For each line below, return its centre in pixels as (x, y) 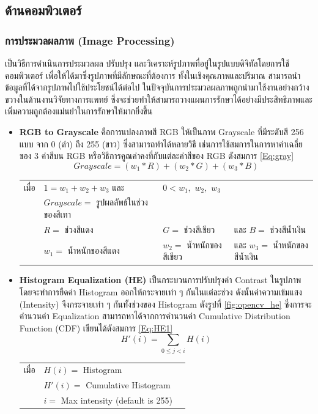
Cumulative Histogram (128, 385)
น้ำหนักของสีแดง (94, 250)
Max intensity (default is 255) (116, 400)
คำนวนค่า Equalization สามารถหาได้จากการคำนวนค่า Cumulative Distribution (155, 316)
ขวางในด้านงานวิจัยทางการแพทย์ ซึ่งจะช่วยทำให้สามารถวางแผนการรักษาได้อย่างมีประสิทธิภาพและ (159, 99)
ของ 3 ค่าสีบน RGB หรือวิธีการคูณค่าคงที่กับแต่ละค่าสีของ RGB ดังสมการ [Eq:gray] (157, 156)
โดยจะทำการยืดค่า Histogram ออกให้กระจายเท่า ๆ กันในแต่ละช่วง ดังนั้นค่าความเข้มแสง (161, 291)
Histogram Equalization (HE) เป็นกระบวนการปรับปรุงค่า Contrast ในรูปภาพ (160, 280)
